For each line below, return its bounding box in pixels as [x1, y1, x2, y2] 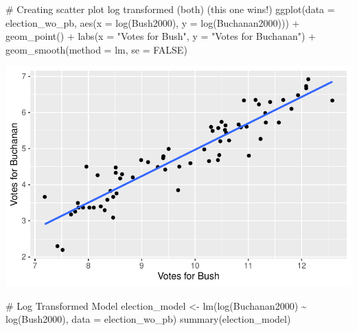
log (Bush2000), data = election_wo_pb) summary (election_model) [5, 312, 291, 326]
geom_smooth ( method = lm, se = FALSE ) [5, 42, 187, 56]
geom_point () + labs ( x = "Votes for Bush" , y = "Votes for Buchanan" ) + [5, 29, 316, 43]
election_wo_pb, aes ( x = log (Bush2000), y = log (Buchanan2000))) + [5, 15, 300, 30]
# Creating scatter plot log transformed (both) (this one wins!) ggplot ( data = [5, 2, 335, 16]
